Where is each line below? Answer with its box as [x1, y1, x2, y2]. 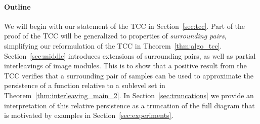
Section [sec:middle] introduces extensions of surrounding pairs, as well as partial [4, 50, 256, 61]
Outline [4, 1, 31, 12]
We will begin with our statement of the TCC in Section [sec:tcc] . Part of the [4, 20, 245, 31]
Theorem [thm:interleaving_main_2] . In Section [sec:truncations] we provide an [4, 90, 254, 100]
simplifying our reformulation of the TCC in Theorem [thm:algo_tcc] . [4, 40, 222, 51]
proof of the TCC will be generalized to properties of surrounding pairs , [4, 30, 227, 41]
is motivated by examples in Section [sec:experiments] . [4, 110, 174, 120]
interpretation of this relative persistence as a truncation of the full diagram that [4, 100, 255, 110]
